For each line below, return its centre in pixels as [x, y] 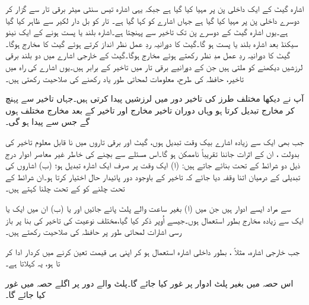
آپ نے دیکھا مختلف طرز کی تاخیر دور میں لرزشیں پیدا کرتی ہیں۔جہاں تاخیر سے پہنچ [155, 98]
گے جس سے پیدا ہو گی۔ [48, 122]
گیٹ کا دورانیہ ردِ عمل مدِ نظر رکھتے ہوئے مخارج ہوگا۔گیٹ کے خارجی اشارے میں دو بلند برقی [148, 55]
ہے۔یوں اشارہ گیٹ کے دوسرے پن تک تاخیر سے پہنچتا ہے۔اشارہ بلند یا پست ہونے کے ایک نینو [147, 32]
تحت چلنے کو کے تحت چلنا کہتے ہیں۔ [65, 188]
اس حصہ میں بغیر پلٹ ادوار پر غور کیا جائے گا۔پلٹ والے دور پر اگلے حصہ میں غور [149, 283]
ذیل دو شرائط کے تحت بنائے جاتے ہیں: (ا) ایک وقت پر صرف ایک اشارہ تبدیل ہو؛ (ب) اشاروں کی [153, 165]
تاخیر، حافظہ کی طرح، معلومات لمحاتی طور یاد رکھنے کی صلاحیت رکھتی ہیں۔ [125, 78]
